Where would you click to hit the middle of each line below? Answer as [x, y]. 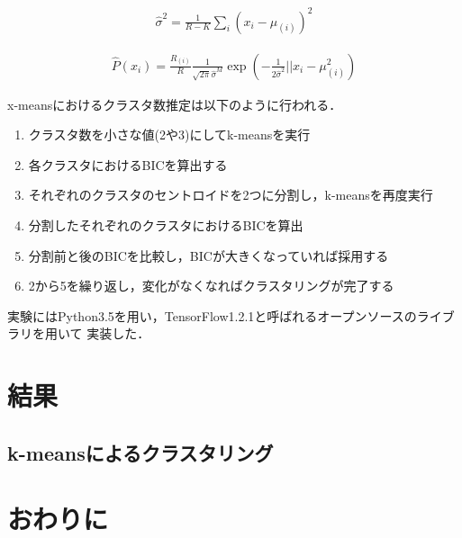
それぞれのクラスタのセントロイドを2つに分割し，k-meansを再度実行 [231, 195]
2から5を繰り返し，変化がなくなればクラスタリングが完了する [211, 286]
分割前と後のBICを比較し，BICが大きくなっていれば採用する [208, 255]
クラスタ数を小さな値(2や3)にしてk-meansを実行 [169, 134]
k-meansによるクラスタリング [140, 452]
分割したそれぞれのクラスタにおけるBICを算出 [166, 224]
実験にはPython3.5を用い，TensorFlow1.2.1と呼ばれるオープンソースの [212, 315]
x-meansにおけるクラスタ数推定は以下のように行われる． [175, 104]
